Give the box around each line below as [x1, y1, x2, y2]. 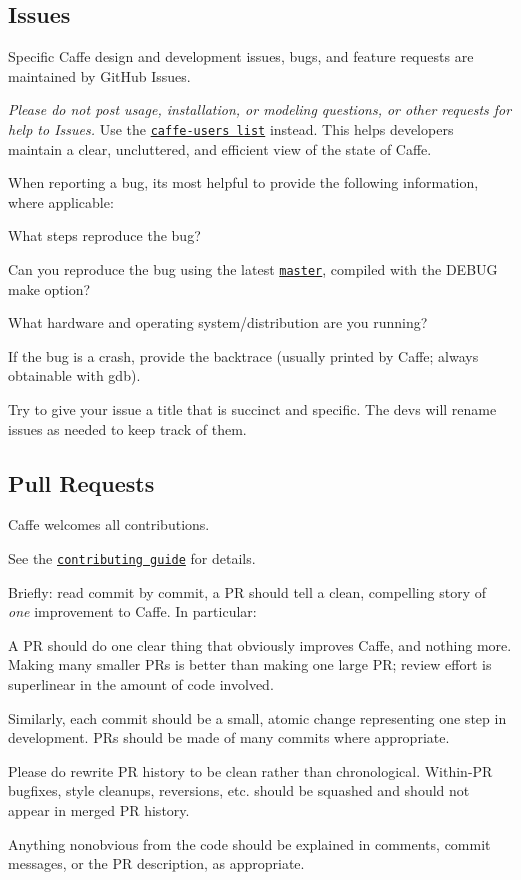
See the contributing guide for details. [8, 548, 256, 569]
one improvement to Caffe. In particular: [8, 601, 257, 622]
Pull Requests [8, 467, 155, 498]
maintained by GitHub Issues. [8, 65, 191, 86]
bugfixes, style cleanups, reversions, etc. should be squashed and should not [8, 780, 470, 801]
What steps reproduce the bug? [8, 225, 201, 246]
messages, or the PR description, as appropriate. [8, 853, 305, 874]
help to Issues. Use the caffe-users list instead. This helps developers [8, 118, 454, 139]
